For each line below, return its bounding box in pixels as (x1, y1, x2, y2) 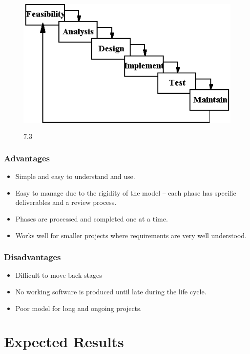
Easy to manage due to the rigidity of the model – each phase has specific (15, 187, 236, 198)
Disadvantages (4, 251, 61, 263)
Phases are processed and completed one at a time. (15, 213, 168, 223)
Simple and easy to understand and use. (15, 171, 135, 181)
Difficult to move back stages (15, 270, 102, 280)
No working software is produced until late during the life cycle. (15, 286, 207, 296)
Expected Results (4, 332, 124, 352)
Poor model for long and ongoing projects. (15, 303, 142, 313)
